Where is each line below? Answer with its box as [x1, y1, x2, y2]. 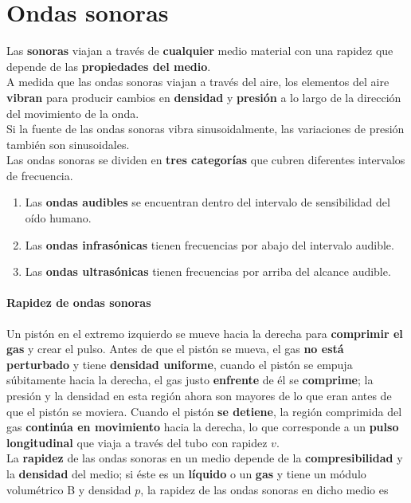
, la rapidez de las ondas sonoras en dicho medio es [140, 481, 389, 497]
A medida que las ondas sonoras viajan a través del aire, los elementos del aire [6, 73, 389, 90]
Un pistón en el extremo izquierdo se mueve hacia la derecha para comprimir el [6, 324, 403, 341]
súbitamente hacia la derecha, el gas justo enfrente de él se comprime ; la [6, 371, 374, 388]
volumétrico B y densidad [6, 481, 131, 497]
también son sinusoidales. [6, 136, 130, 152]
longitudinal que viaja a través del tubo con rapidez [6, 434, 268, 450]
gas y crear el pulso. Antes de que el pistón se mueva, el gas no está [6, 340, 344, 357]
